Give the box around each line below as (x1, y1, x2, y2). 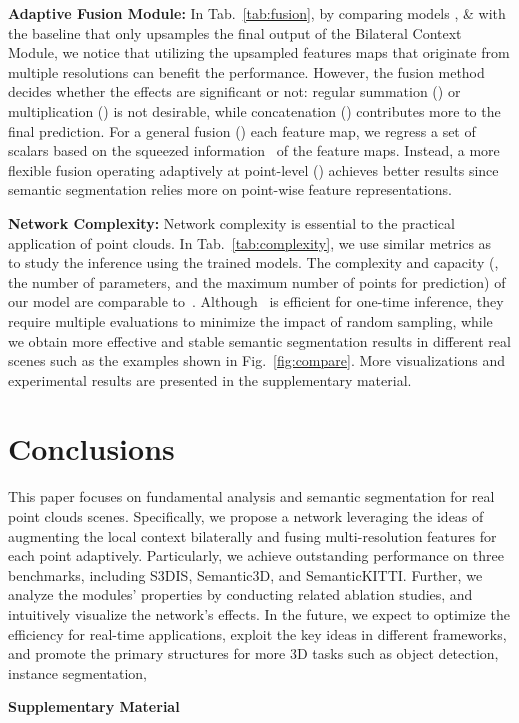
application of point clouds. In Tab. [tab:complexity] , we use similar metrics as (8, 232, 492, 253)
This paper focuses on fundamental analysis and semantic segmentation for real (8, 486, 495, 507)
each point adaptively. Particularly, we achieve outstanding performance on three (8, 545, 504, 566)
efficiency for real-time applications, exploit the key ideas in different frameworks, (8, 623, 507, 644)
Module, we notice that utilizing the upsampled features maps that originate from (8, 42, 510, 63)
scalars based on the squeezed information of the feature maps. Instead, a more (8, 140, 500, 161)
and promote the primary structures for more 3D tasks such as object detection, (8, 643, 499, 664)
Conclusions (8, 428, 175, 469)
